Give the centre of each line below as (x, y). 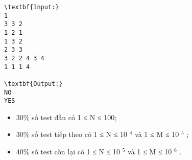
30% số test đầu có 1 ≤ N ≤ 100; (66, 117)
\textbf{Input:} (32, 7)
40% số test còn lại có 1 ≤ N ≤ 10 (68, 152)
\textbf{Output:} (33, 84)
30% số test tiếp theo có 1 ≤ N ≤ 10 (72, 134)
